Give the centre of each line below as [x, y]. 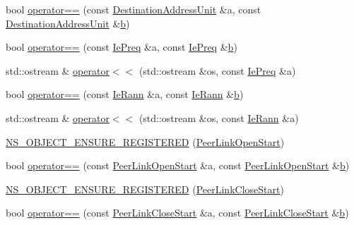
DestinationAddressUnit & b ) [68, 23]
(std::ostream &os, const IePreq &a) [217, 70]
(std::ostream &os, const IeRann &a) [219, 117]
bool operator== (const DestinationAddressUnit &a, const [134, 9]
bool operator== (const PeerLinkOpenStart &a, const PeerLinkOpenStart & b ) [178, 165]
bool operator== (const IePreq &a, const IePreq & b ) [122, 47]
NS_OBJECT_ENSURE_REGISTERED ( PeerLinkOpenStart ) [145, 141]
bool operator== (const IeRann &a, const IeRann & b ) [125, 94]
